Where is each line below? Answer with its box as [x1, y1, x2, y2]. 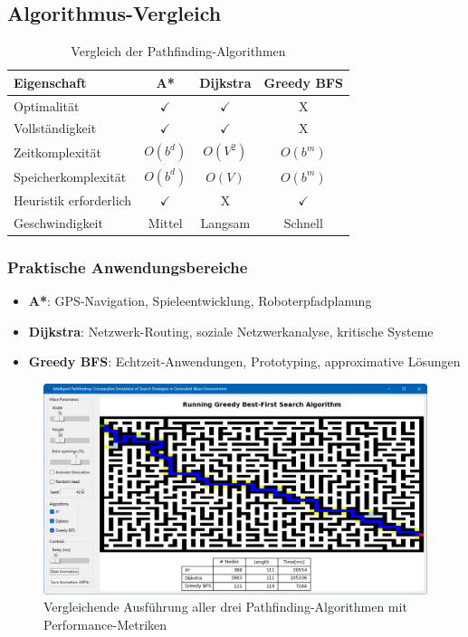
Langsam [200, 213, 251, 232]
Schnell [283, 213, 323, 232]
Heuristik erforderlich [14, 190, 132, 209]
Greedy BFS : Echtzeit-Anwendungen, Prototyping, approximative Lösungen [28, 352, 461, 371]
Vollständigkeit [14, 119, 97, 138]
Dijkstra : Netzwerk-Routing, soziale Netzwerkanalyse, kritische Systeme [28, 321, 434, 340]
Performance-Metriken [43, 615, 167, 634]
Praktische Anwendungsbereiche [7, 255, 248, 278]
